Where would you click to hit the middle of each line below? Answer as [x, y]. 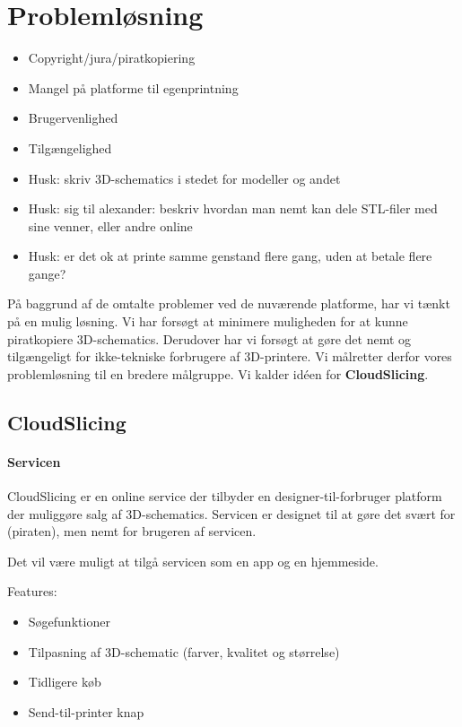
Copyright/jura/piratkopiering [112, 58]
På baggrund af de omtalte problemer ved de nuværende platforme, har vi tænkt [229, 303]
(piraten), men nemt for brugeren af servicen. [132, 531]
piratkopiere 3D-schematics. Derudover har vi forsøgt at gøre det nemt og [209, 338]
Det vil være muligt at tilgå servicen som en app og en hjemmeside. [193, 561]
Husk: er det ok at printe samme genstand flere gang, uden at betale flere [230, 256]
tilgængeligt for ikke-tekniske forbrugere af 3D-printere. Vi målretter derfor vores [230, 356]
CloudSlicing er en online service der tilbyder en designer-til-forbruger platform [225, 496]
